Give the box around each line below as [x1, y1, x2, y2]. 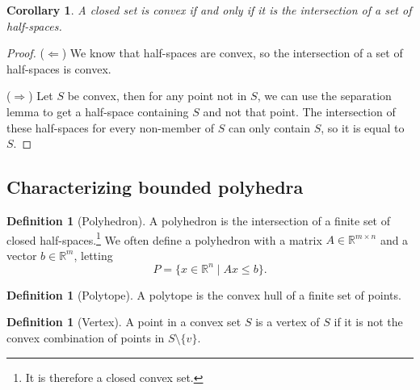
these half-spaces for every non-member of [6, 119, 214, 136]
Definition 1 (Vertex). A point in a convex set [6, 313, 241, 330]
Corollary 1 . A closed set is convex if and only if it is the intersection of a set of [6, 2, 412, 18]
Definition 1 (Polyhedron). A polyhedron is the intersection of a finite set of [6, 212, 391, 229]
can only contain [228, 119, 311, 136]
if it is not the [334, 313, 403, 330]
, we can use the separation [257, 87, 392, 104]
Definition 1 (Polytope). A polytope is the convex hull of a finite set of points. [6, 286, 401, 303]
